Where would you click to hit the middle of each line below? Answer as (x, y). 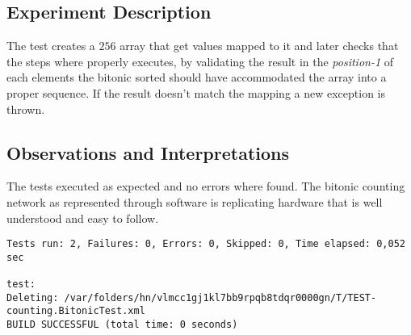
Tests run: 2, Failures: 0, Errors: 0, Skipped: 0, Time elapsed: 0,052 (206, 244)
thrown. (26, 109)
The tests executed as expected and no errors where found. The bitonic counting (206, 186)
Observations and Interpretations (148, 152)
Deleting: (33, 297)
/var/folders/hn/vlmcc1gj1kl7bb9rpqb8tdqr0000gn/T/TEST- (220, 297)
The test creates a (51, 46)
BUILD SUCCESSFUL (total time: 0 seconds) (122, 325)
